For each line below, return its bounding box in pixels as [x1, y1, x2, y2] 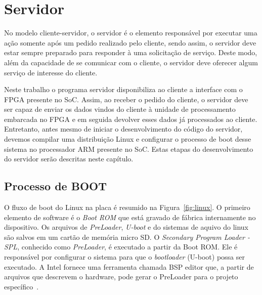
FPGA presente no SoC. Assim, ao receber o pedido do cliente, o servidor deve [4, 94, 248, 104]
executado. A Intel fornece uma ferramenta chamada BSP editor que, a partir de [4, 261, 254, 272]
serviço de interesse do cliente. [4, 67, 98, 77]
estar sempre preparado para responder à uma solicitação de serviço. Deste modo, [4, 47, 257, 58]
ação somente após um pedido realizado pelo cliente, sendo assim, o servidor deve [4, 37, 256, 48]
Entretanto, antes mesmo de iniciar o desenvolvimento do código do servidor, [4, 123, 243, 134]
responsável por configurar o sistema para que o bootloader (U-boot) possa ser [4, 251, 245, 262]
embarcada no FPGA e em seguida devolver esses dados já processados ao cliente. [4, 113, 257, 124]
